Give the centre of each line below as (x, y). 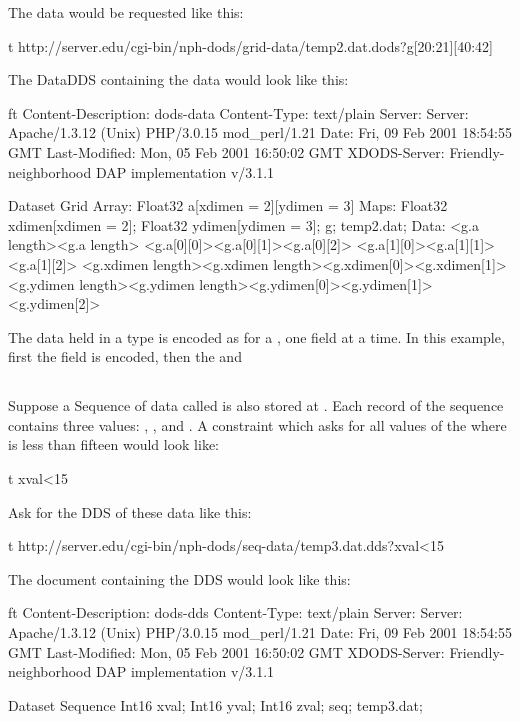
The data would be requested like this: (126, 12)
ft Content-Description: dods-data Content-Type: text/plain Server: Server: (238, 112)
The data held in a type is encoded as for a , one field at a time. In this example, (256, 336)
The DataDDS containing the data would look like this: (178, 79)
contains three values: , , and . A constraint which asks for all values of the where (257, 424)
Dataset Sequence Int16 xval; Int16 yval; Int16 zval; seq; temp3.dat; (215, 704)
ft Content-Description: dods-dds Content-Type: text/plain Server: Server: (235, 612)
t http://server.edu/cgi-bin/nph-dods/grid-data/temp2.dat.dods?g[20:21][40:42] (251, 45)
